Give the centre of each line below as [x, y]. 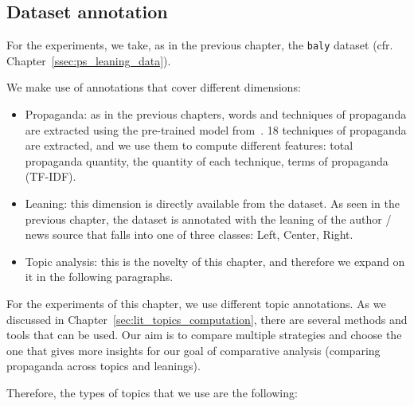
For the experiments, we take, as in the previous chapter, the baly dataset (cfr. [200, 45]
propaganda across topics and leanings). [103, 366]
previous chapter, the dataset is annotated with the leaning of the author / [208, 219]
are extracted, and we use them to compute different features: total [189, 145]
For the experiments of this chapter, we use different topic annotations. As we [196, 303]
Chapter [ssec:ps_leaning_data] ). [89, 60]
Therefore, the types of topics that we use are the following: [152, 392]
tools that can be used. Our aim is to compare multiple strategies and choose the [204, 335]
